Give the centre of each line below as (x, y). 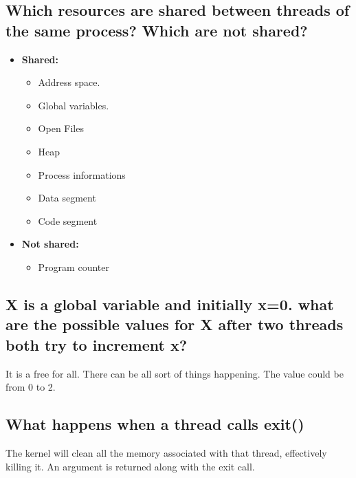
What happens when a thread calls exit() (155, 424)
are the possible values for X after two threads (175, 324)
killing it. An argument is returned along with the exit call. (130, 466)
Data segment (67, 198)
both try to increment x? (97, 344)
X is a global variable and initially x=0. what (170, 304)
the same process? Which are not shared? (157, 30)
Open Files (61, 128)
